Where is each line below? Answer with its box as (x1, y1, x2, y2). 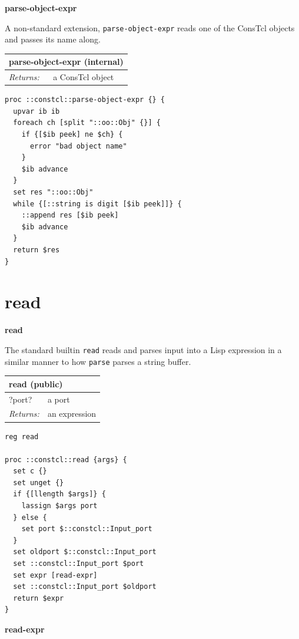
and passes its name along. (5, 33, 101, 45)
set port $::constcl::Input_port (21, 525, 152, 533)
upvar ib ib (13, 107, 60, 116)
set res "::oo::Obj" (13, 188, 94, 197)
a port (47, 393, 70, 405)
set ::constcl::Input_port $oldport (13, 582, 157, 591)
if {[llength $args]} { (13, 490, 106, 499)
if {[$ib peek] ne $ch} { (21, 130, 123, 139)
